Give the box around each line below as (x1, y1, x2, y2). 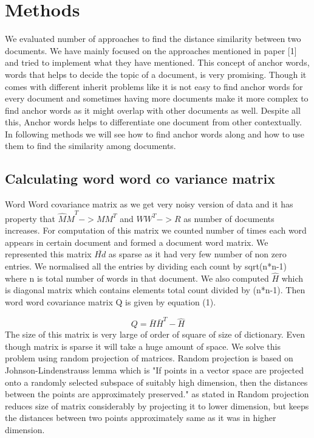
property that (5, 212, 55, 224)
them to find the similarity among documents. (5, 139, 176, 152)
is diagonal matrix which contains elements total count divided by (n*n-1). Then (5, 283, 305, 296)
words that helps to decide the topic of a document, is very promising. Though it (5, 68, 307, 80)
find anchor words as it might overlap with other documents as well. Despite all (5, 103, 301, 116)
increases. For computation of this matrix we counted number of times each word (5, 224, 307, 237)
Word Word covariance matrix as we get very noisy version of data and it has (5, 198, 293, 210)
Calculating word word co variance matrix (5, 169, 275, 188)
